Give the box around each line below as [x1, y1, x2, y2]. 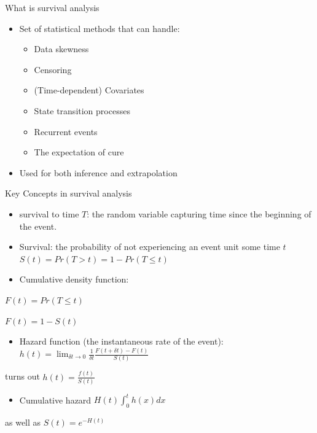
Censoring [34, 63, 72, 76]
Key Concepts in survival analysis [5, 187, 132, 200]
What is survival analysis [5, 1, 100, 14]
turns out [5, 370, 40, 383]
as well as [5, 416, 41, 429]
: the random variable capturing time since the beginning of [87, 207, 311, 220]
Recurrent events [34, 125, 98, 138]
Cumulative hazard [19, 393, 92, 406]
